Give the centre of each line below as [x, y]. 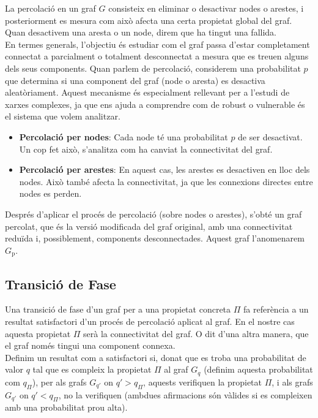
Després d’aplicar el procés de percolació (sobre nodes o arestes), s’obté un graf [153, 214]
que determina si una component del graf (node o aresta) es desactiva [135, 80]
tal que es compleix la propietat [92, 369]
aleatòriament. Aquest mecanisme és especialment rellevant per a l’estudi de [147, 92]
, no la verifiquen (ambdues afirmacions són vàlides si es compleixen [185, 394]
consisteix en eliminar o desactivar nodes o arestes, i [206, 8]
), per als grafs [59, 382]
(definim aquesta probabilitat [258, 369]
